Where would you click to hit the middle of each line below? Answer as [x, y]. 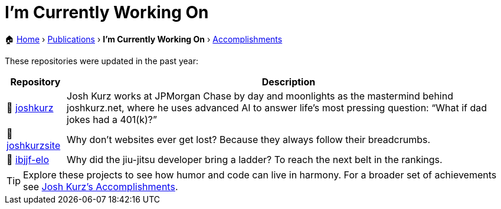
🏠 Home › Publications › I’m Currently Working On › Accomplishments [144, 39]
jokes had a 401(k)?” [112, 119]
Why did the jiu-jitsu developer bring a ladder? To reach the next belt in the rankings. [255, 159]
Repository [35, 82]
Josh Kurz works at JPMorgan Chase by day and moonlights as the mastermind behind [260, 96]
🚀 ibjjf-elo [28, 159]
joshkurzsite [34, 145]
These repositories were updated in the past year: [102, 61]
